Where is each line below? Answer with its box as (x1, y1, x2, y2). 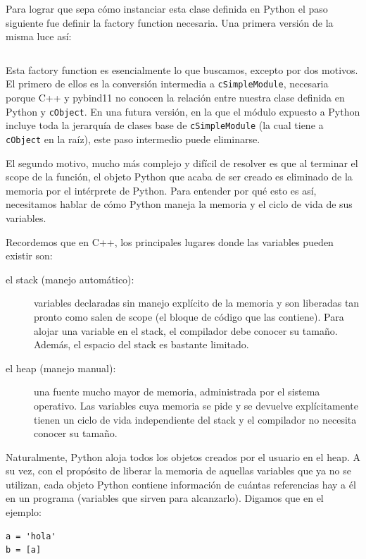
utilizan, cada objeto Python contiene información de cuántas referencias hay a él (6, 477, 356, 491)
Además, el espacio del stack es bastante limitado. (34, 337, 249, 352)
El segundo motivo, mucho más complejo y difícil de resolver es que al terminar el (6, 155, 358, 170)
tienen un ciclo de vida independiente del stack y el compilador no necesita (34, 412, 357, 426)
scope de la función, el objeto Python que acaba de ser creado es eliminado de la (6, 169, 353, 184)
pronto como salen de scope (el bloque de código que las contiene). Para (34, 309, 344, 324)
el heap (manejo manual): (6, 360, 116, 375)
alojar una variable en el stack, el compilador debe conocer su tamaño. (34, 323, 338, 338)
